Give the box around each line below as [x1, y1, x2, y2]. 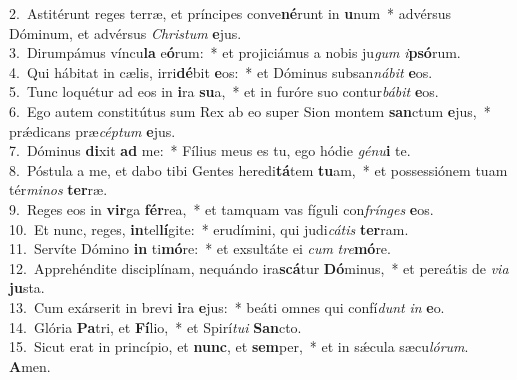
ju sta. [9, 277, 45, 298]
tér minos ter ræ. [9, 179, 108, 200]
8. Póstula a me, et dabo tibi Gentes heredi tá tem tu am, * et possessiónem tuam [9, 159, 508, 180]
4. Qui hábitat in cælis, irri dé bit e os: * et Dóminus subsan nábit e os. [9, 61, 433, 82]
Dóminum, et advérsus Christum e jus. [9, 22, 242, 43]
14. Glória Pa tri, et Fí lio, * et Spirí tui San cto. [9, 316, 302, 337]
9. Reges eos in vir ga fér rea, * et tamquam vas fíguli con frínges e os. [9, 198, 434, 219]
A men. [9, 355, 51, 376]
